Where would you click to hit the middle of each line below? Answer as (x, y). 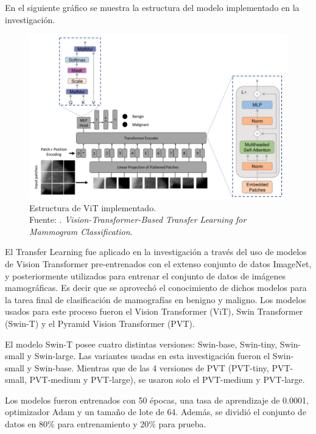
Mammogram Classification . (81, 231)
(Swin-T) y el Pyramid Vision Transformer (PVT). (100, 323)
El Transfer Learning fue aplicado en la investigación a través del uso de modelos (156, 252)
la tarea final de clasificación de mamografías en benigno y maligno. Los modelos (156, 299)
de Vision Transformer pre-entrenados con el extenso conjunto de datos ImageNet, (158, 263)
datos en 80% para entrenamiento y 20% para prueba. (106, 424)
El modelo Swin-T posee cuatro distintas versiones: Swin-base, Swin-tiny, (141, 344)
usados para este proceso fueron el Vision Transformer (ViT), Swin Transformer (154, 311)
